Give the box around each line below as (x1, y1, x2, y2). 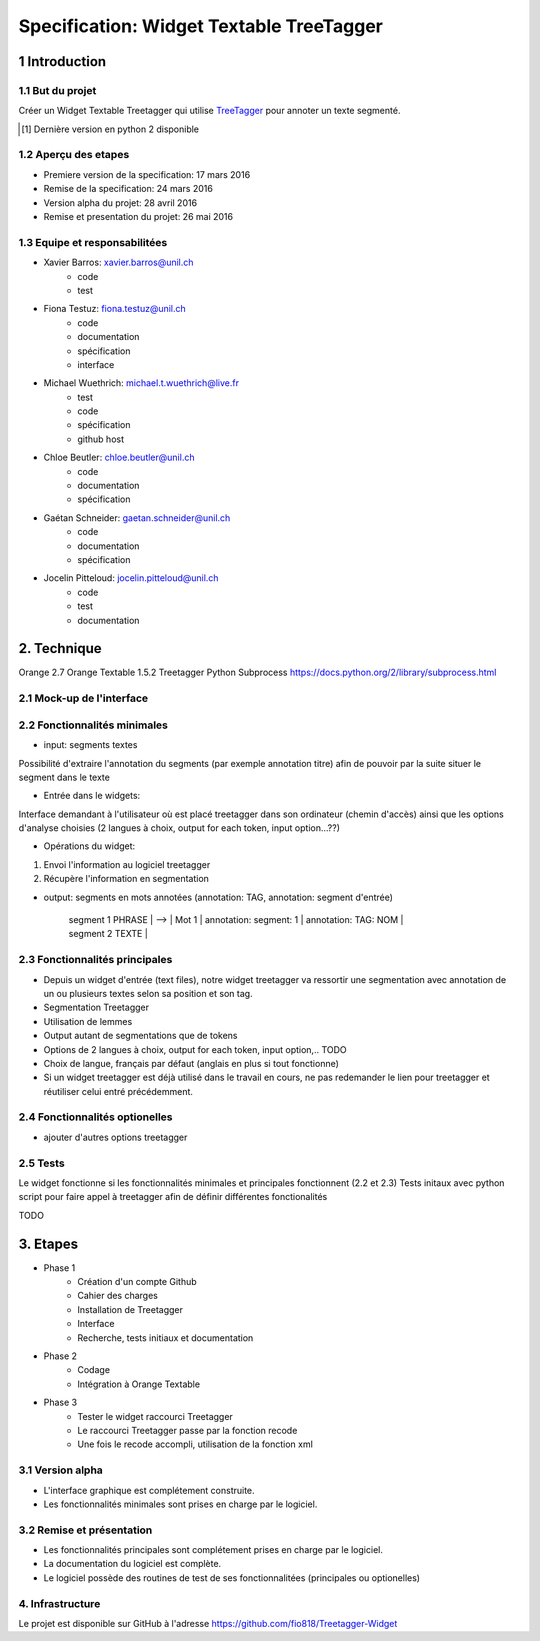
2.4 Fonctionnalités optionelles (18, 1110, 173, 1124)
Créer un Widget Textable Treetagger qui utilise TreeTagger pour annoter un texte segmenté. (18, 105, 401, 117)
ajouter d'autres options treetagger (43, 1131, 188, 1143)
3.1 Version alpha (18, 1463, 104, 1477)
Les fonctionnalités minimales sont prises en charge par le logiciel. (43, 1498, 318, 1510)
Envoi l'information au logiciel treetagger (43, 858, 211, 870)
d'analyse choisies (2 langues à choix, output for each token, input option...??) (18, 822, 340, 834)
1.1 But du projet (18, 83, 97, 97)
